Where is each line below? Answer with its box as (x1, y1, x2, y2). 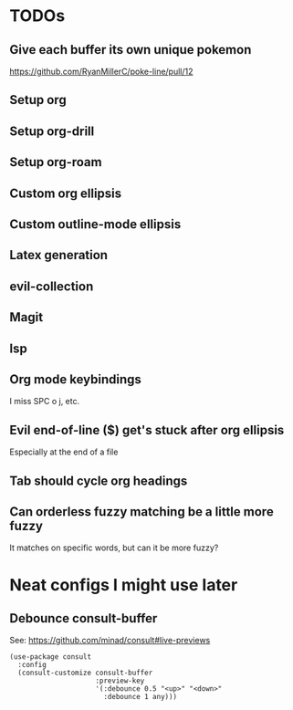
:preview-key (95, 676, 145, 685)
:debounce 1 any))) (103, 693, 178, 702)
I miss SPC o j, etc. (9, 396, 80, 407)
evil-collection (9, 278, 94, 294)
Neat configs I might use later (9, 574, 238, 595)
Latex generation (9, 247, 108, 263)
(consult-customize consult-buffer (17, 668, 153, 678)
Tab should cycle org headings (9, 473, 188, 488)
